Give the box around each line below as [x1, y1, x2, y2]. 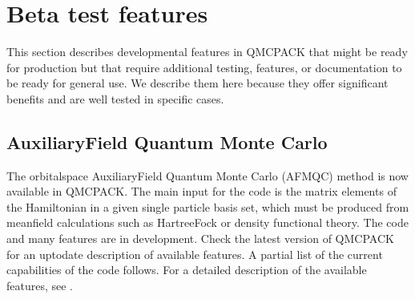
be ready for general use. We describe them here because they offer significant [6, 75, 389, 91]
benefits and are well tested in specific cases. [6, 90, 224, 107]
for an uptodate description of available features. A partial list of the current [6, 245, 383, 262]
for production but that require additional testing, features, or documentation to [6, 59, 402, 75]
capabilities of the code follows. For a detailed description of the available [6, 261, 367, 278]
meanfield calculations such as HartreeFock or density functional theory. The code [6, 214, 409, 231]
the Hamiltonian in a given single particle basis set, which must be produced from [6, 198, 409, 215]
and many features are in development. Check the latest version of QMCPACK [6, 230, 394, 247]
